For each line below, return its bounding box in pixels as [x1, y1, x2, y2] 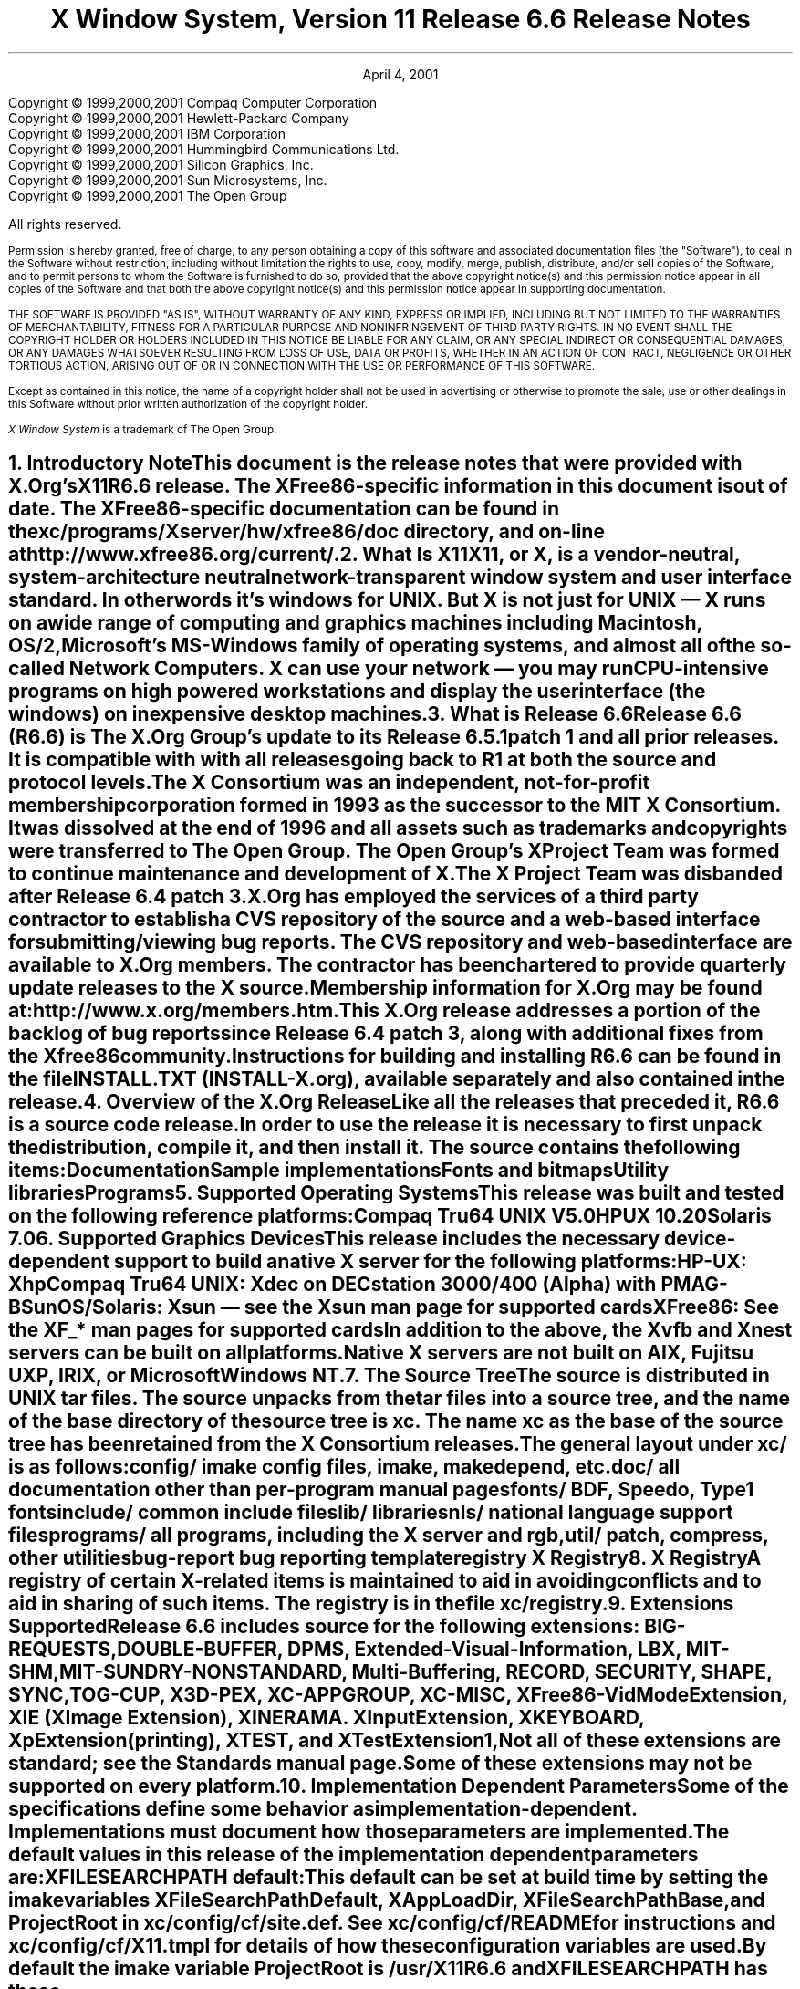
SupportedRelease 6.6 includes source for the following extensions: [8, 1615, 640, 1639]
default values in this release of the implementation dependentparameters [8, 1843, 699, 1867]
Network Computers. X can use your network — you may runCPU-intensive [68, 657, 769, 681]
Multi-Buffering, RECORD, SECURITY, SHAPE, [351, 1661, 773, 1684]
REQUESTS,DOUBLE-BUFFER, [8, 1638, 284, 1661]
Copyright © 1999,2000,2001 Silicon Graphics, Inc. [8, 156, 314, 172]
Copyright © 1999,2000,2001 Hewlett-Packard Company [8, 109, 349, 126]
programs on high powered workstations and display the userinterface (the [8, 680, 706, 703]
